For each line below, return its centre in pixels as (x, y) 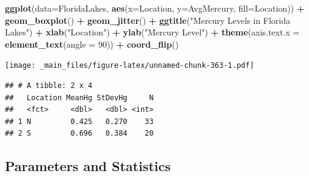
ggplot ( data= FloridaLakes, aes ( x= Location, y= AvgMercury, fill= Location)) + (155, 8)
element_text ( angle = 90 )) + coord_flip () (92, 44)
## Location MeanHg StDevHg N (79, 97)
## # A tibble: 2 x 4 (49, 86)
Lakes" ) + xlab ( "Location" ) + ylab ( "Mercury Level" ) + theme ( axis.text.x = (152, 32)
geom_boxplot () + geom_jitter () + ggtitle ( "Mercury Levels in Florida (148, 20)
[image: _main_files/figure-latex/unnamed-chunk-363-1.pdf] (130, 66)
